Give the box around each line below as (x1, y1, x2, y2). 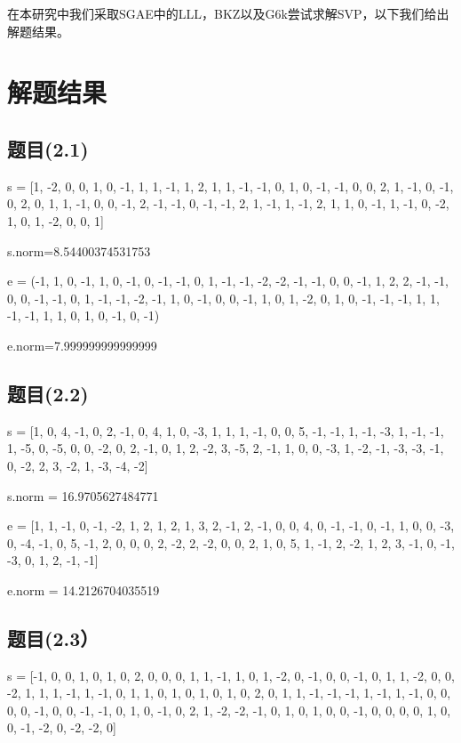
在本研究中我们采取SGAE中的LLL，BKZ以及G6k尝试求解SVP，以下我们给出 (7, 4, 449, 22)
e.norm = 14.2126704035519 (7, 580, 160, 599)
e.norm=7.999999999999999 (7, 335, 157, 354)
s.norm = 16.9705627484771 (7, 486, 159, 505)
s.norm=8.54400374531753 (7, 241, 151, 260)
